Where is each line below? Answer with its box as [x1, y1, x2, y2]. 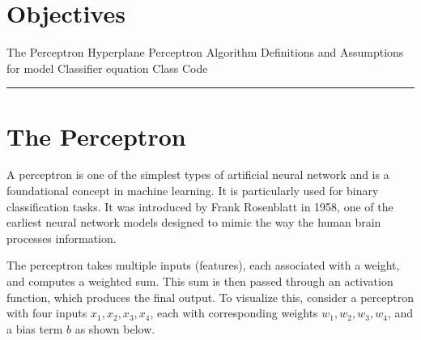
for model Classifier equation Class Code [6, 59, 208, 76]
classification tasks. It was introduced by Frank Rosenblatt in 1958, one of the [6, 198, 393, 215]
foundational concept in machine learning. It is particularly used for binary [6, 182, 379, 199]
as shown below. [74, 320, 155, 337]
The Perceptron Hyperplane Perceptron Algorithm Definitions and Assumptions [6, 44, 404, 61]
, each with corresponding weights [150, 304, 318, 321]
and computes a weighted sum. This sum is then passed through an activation [6, 273, 393, 289]
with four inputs [6, 304, 87, 321]
